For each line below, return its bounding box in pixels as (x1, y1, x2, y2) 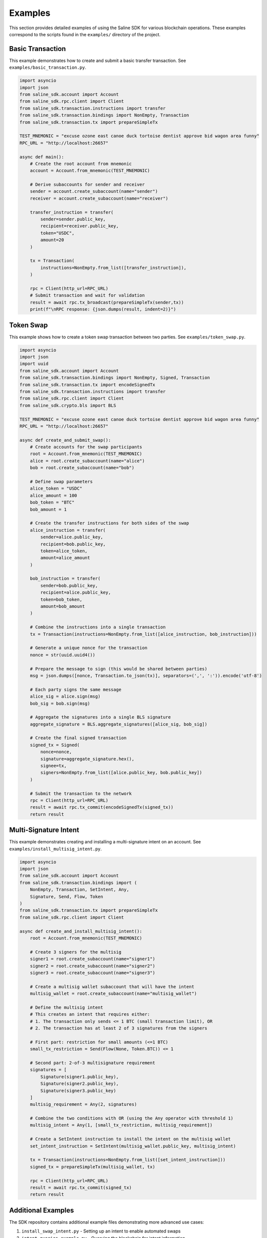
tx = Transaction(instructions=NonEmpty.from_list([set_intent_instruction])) (30, 1157, 226, 1163)
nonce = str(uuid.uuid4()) (30, 652, 96, 658)
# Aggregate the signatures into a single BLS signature (30, 715, 171, 720)
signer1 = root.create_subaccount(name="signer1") (30, 956, 155, 962)
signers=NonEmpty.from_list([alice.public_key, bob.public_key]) (40, 770, 202, 775)
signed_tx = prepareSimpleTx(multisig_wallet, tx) (30, 1164, 155, 1170)
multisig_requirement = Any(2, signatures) (30, 1102, 137, 1107)
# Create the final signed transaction (30, 735, 127, 741)
